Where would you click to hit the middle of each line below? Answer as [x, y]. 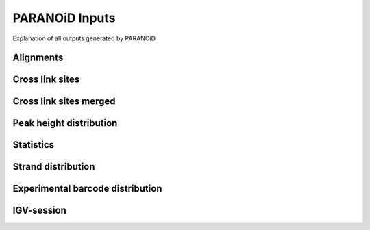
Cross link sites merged [64, 102]
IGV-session [39, 210]
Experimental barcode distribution [87, 189]
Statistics [34, 145]
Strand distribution [54, 167]
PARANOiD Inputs [64, 18]
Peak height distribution [65, 123]
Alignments [38, 58]
